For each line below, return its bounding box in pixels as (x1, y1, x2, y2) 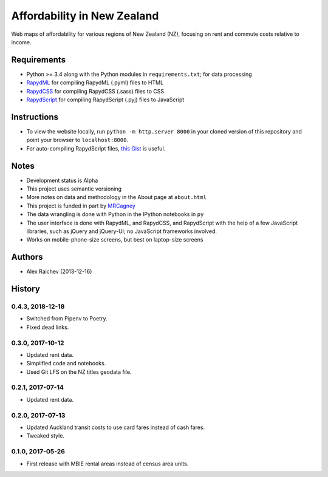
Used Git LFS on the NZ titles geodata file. (26, 368, 132, 376)
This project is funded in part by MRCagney (26, 202, 136, 209)
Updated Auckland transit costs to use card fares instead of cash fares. (26, 424, 205, 431)
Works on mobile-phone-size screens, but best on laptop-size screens (26, 236, 203, 243)
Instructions (11, 112, 59, 122)
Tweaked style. (26, 432, 65, 439)
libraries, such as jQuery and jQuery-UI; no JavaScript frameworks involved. (26, 228, 217, 235)
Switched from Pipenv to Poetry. (26, 315, 108, 322)
